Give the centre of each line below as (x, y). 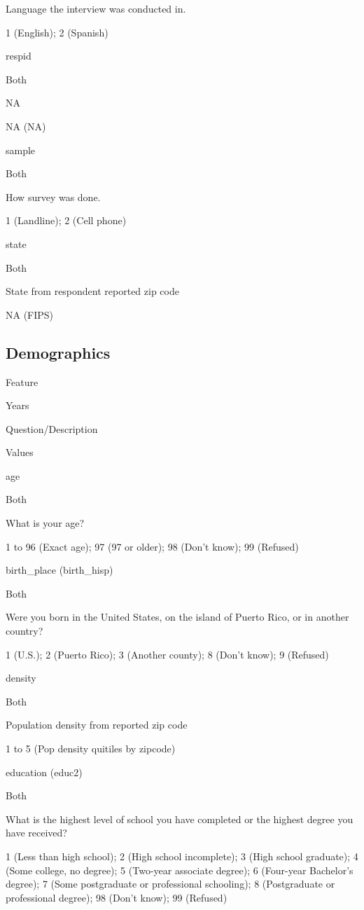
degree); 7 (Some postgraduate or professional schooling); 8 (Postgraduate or (170, 884)
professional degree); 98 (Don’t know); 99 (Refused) (117, 897)
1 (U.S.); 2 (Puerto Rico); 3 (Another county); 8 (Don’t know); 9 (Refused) (167, 654)
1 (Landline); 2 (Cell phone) (66, 220)
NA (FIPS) (30, 314)
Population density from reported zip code (97, 725)
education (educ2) (44, 772)
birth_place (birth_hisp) (59, 570)
